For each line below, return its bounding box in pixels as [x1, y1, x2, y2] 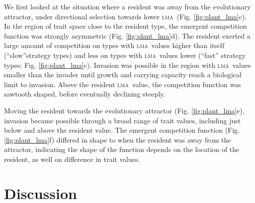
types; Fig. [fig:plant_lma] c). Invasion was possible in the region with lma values [4, 59, 251, 70]
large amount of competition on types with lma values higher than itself [4, 40, 225, 51]
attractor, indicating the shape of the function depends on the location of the [4, 144, 240, 154]
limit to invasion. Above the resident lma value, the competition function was [4, 79, 241, 89]
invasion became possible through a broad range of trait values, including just [4, 115, 241, 125]
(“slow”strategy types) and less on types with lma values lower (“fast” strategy [4, 50, 246, 60]
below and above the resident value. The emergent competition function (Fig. [4, 125, 240, 135]
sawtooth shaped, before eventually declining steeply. [4, 89, 166, 99]
